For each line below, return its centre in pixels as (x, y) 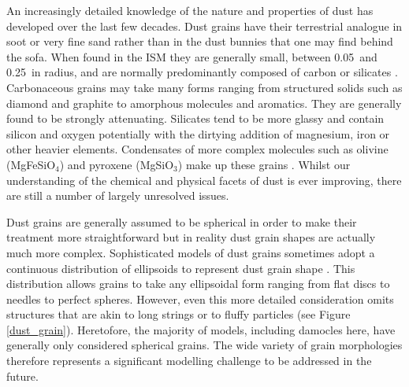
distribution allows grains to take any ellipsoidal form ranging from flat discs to (198, 284)
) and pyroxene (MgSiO (117, 164)
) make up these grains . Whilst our (264, 164)
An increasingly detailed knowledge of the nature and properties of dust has (190, 10)
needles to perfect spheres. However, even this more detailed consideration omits (200, 299)
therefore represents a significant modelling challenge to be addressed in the (189, 361)
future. (22, 376)
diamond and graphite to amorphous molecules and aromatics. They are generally (204, 103)
